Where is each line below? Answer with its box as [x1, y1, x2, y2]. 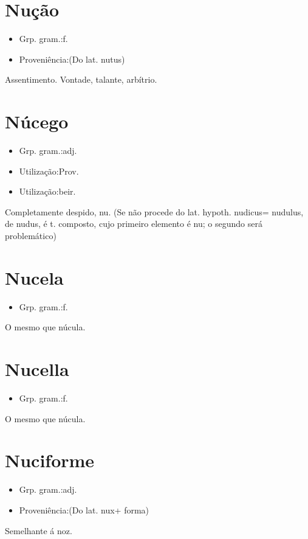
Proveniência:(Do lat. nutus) [19, 52, 125, 65]
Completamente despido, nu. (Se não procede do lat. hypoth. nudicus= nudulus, [5, 205, 304, 218]
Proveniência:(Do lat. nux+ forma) [19, 503, 149, 516]
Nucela [5, 265, 64, 290]
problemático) [5, 229, 56, 242]
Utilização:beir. [19, 185, 76, 198]
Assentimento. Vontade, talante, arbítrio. [5, 73, 157, 86]
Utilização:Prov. [19, 164, 79, 177]
